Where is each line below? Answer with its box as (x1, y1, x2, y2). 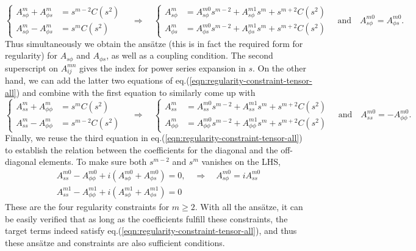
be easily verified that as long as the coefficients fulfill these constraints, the (5, 212, 288, 225)
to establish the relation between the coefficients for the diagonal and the (5, 143, 278, 156)
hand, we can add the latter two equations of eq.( (5, 74, 190, 87)
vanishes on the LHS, (201, 155, 281, 168)
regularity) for (5, 49, 58, 62)
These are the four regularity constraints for (5, 200, 170, 213)
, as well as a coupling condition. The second (106, 49, 273, 62)
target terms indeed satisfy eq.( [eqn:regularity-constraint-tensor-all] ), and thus (5, 224, 297, 237)
